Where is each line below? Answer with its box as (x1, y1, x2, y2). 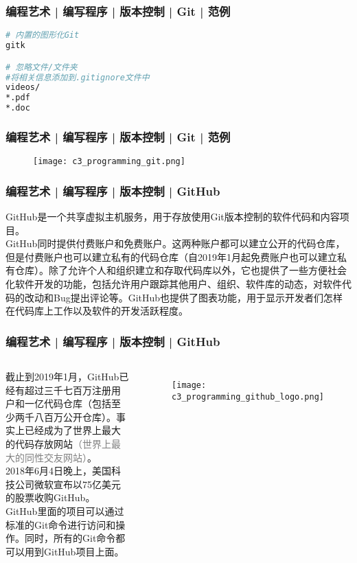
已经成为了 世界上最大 (24, 423, 121, 437)
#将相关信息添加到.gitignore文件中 (5, 72, 150, 82)
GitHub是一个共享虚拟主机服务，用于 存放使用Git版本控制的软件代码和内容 (5, 209, 340, 224)
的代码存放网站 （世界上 (5, 437, 111, 451)
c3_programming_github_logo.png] (172, 391, 324, 402)
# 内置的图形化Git (5, 30, 80, 41)
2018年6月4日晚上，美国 (5, 463, 111, 478)
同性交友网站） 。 (24, 450, 97, 464)
